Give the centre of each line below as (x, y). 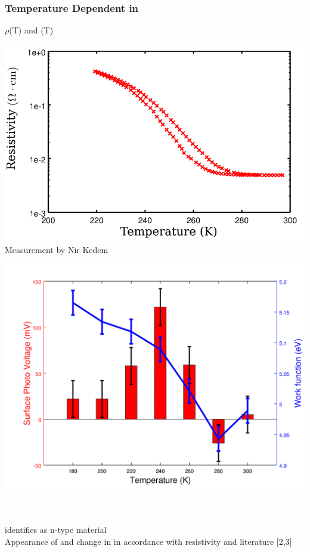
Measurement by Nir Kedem (57, 249)
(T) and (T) (31, 30)
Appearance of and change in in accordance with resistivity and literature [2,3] (148, 541)
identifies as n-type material (56, 530)
